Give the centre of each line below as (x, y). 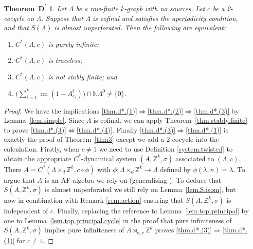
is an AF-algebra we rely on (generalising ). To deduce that (133, 180)
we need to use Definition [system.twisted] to (166, 148)
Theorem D (24, 8)
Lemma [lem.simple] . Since (44, 120)
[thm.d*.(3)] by (217, 110)
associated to (195, 158)
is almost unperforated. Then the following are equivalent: (140, 28)
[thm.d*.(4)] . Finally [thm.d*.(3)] (126, 129)
